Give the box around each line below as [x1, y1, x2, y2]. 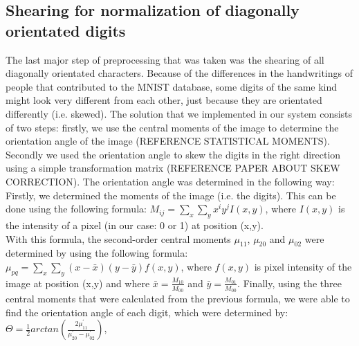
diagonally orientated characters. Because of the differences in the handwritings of [6, 66, 353, 80]
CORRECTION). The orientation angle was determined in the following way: [6, 174, 335, 188]
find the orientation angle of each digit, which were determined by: [6, 304, 288, 319]
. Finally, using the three [237, 275, 342, 290]
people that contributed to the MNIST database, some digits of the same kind [6, 79, 338, 93]
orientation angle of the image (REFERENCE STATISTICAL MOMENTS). [6, 134, 330, 148]
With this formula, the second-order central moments [6, 231, 231, 246]
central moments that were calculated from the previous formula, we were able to [6, 291, 350, 305]
